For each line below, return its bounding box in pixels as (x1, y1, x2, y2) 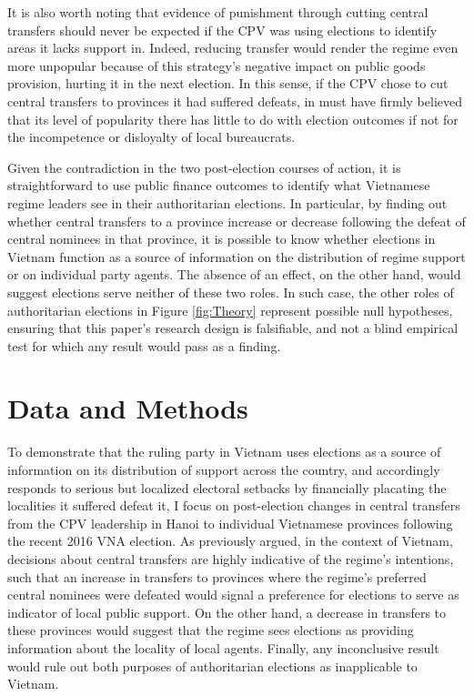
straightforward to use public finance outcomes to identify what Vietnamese (7, 176, 430, 195)
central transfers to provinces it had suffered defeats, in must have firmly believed (7, 91, 463, 110)
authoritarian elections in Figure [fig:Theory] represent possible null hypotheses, (7, 300, 453, 319)
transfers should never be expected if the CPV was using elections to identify (7, 20, 438, 39)
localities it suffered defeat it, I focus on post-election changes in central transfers (7, 496, 460, 515)
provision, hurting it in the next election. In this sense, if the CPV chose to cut (7, 74, 449, 93)
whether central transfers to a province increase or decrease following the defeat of (7, 211, 466, 230)
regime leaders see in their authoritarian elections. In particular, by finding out (7, 193, 448, 212)
